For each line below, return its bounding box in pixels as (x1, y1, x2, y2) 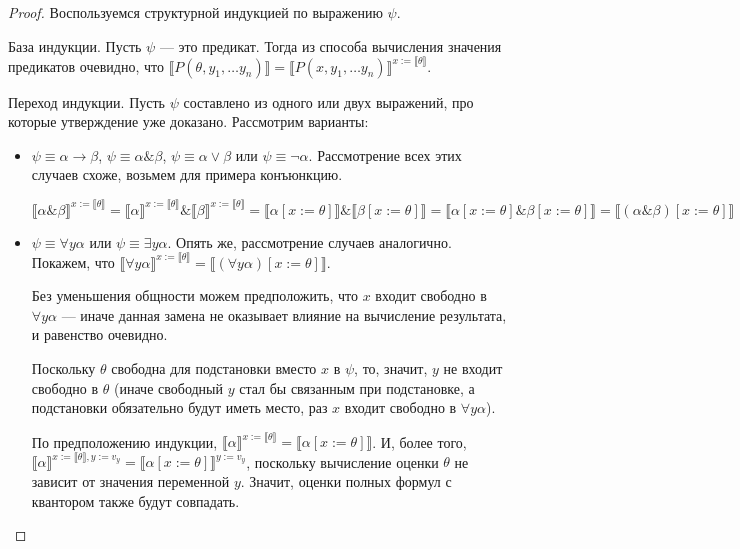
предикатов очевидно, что (8, 55, 164, 76)
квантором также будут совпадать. (31, 490, 240, 511)
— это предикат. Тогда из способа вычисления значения (159, 35, 502, 56)
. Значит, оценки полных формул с (240, 471, 452, 491)
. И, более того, (372, 431, 467, 452)
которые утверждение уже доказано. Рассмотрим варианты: (8, 111, 369, 132)
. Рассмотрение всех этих (308, 144, 462, 165)
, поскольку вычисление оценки (246, 451, 439, 472)
